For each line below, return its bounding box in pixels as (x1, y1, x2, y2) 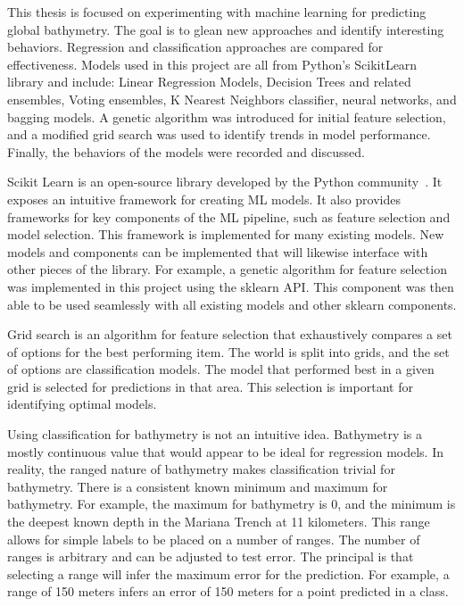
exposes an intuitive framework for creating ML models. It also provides (7, 189, 401, 208)
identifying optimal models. (7, 394, 157, 413)
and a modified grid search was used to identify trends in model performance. (7, 125, 431, 144)
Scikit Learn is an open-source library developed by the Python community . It (7, 172, 443, 191)
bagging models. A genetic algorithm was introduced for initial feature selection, (7, 107, 446, 126)
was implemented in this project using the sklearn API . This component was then (7, 277, 454, 295)
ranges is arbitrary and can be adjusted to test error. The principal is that (7, 547, 414, 566)
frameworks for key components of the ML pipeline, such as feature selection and (7, 207, 451, 226)
